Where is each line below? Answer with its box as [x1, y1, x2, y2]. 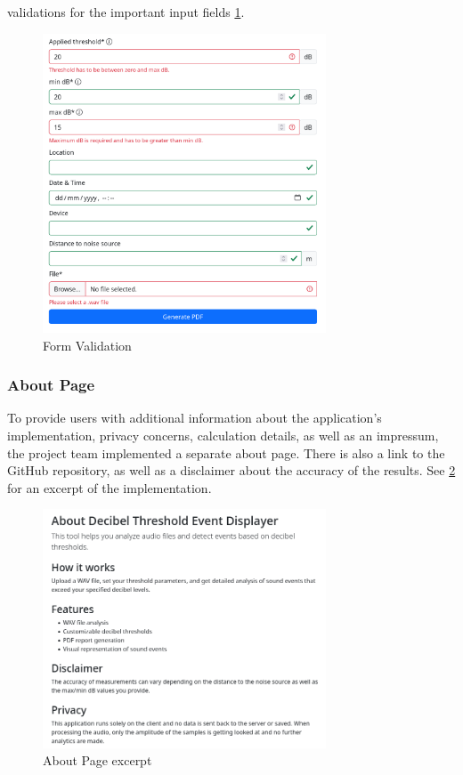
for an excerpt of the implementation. [7, 478, 212, 496]
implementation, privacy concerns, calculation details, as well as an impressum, [7, 425, 439, 444]
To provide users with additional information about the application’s [7, 408, 382, 427]
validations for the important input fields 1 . [7, 3, 245, 20]
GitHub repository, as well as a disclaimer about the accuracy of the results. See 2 [7, 461, 456, 480]
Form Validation [43, 335, 132, 354]
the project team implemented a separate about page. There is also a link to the [7, 443, 445, 462]
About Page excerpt [43, 751, 152, 770]
